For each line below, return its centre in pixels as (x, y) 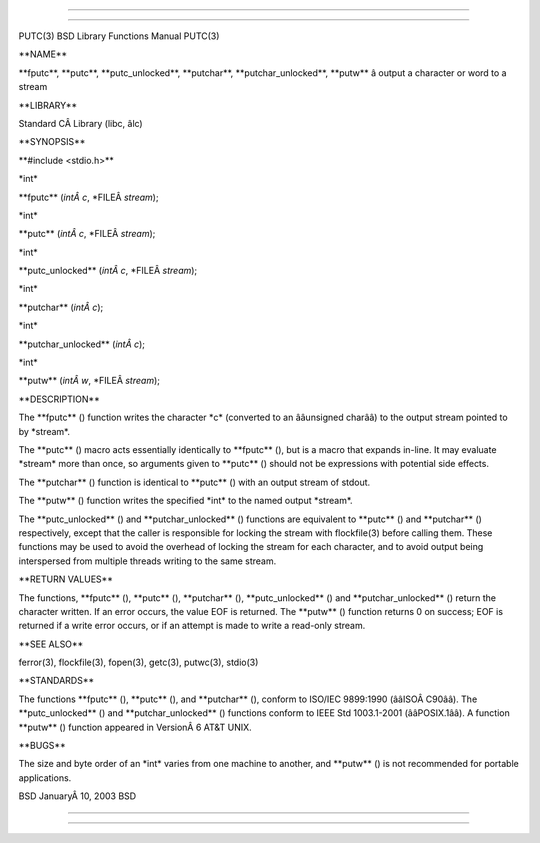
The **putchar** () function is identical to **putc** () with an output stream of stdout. (194, 482)
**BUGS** (42, 746)
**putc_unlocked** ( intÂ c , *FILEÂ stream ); (108, 271)
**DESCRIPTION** (59, 399)
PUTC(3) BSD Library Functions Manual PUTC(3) (119, 36)
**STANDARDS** (56, 681)
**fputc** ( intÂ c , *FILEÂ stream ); (88, 197)
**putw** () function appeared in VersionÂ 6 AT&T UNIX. (135, 727)
